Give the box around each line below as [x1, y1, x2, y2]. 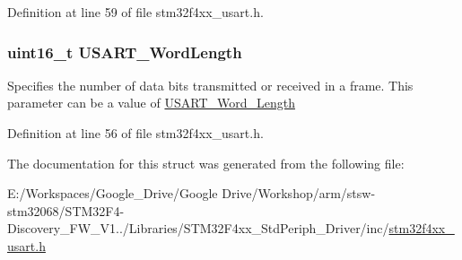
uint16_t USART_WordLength [7, 40, 242, 63]
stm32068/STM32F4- [7, 201, 125, 220]
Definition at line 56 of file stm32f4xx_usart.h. [7, 124, 264, 142]
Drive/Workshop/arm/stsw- [222, 184, 376, 203]
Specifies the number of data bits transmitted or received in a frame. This [7, 75, 414, 94]
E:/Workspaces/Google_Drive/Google [7, 184, 218, 203]
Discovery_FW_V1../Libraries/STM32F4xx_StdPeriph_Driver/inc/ [7, 219, 389, 238]
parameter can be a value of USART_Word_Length [7, 93, 295, 112]
